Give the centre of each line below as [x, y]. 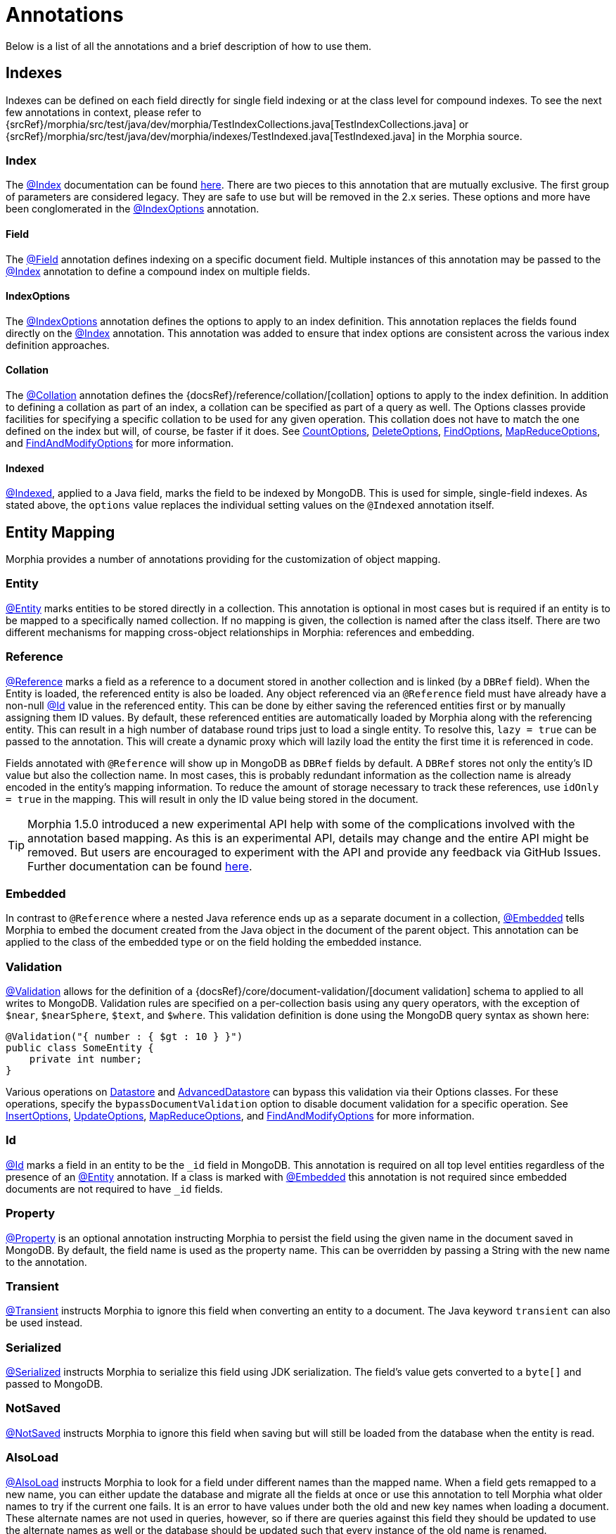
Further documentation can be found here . [140, 866]
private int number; [85, 1059]
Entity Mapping [60, 532]
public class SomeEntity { [80, 1048]
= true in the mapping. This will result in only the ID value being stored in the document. [212, 799]
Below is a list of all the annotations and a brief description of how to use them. [189, 46]
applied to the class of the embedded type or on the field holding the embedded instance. [214, 942]
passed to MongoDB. [54, 1384]
